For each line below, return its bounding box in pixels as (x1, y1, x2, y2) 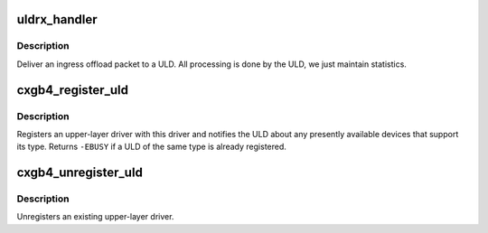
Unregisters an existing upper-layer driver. (16, 211, 174, 222)
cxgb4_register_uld (16, 82, 128, 98)
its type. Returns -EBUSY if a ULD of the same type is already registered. (16, 141, 286, 153)
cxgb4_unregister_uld (16, 165, 144, 181)
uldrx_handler (16, 12, 99, 27)
